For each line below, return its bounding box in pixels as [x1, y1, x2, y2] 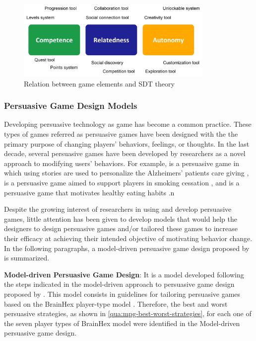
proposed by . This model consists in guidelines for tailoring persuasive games [4, 288, 241, 299]
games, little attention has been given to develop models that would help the [4, 213, 237, 224]
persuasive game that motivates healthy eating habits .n [4, 187, 175, 197]
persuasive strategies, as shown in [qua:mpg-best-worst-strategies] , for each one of [4, 308, 252, 319]
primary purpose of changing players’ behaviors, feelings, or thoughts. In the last [4, 138, 250, 149]
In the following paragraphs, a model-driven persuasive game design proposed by [4, 243, 250, 253]
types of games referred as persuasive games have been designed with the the [4, 129, 238, 139]
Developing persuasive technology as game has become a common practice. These [4, 119, 252, 129]
